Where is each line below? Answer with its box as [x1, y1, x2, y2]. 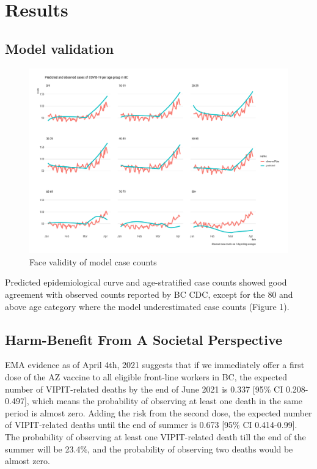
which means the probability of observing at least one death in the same [32, 394, 302, 407]
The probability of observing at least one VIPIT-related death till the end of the [5, 430, 306, 443]
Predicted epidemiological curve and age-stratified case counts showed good [5, 276, 287, 289]
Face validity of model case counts [29, 255, 157, 268]
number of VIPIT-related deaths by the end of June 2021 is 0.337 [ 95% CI [5, 382, 283, 395]
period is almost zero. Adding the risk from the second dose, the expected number [5, 406, 312, 419]
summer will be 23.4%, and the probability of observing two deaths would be [5, 442, 293, 455]
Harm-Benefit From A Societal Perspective [5, 330, 283, 349]
